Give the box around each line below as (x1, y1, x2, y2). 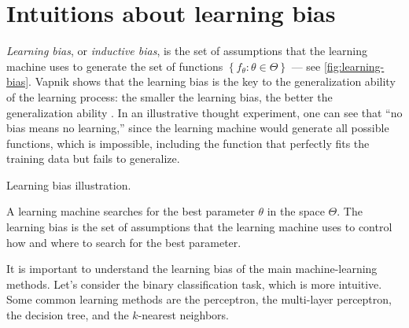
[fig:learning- (323, 57, 385, 74)
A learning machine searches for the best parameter (6, 203, 255, 219)
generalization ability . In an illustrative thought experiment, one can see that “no (6, 104, 403, 120)
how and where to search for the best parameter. (6, 234, 241, 250)
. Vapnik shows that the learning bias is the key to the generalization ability (28, 73, 396, 90)
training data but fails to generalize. (6, 150, 180, 167)
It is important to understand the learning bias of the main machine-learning (6, 260, 378, 277)
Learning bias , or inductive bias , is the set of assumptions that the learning (6, 42, 368, 59)
